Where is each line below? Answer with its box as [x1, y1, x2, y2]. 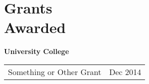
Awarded [4, 17, 66, 37]
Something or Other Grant [8, 65, 101, 77]
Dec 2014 [109, 65, 141, 77]
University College [4, 46, 69, 56]
